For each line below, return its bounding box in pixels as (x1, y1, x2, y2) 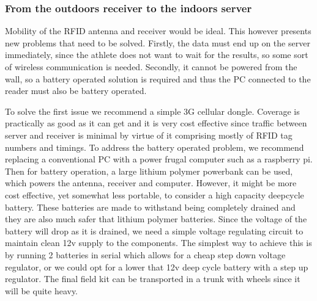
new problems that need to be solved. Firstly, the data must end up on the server (5, 36, 310, 49)
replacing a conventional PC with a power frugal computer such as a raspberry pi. (5, 153, 313, 165)
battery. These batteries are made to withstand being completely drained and (5, 200, 296, 213)
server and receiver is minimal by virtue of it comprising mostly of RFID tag (5, 128, 293, 141)
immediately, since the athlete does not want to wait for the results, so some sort (5, 48, 308, 61)
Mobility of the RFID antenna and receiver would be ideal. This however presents (5, 24, 311, 37)
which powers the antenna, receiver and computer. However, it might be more (5, 176, 297, 189)
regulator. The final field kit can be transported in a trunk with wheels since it (5, 272, 300, 285)
